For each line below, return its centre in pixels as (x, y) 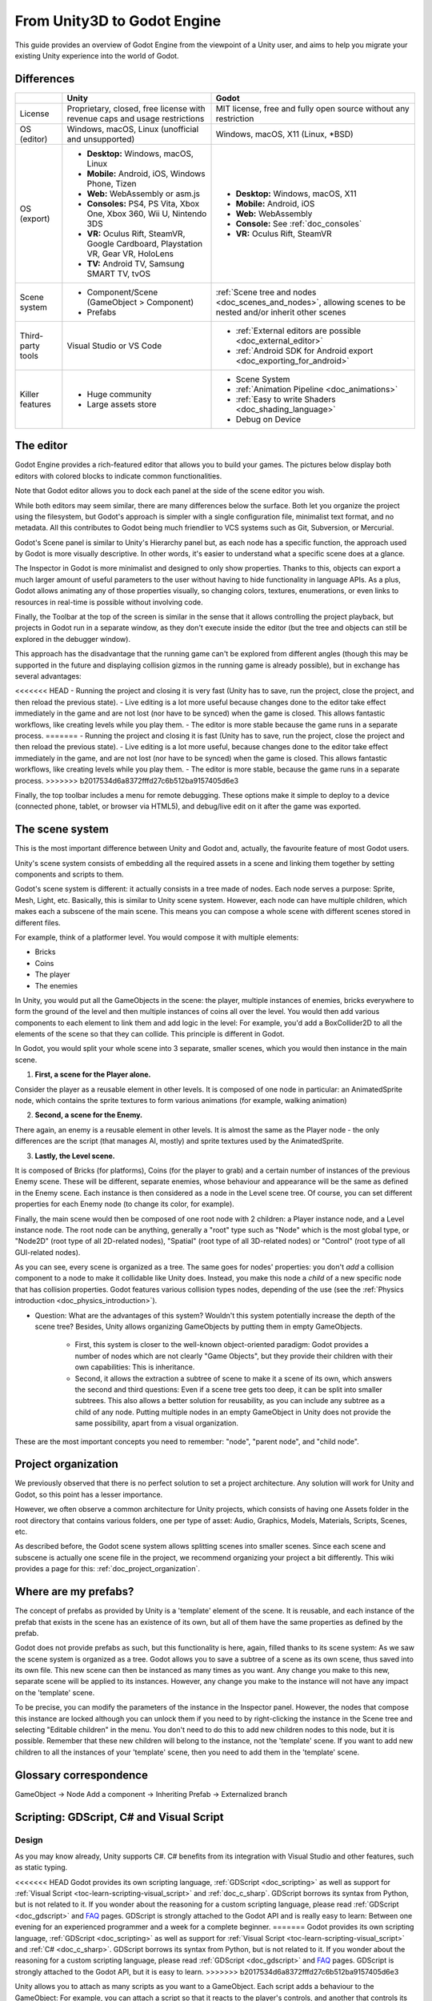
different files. (38, 922)
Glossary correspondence (81, 1775)
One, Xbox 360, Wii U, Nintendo (147, 214)
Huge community (119, 394)
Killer (29, 394)
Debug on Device (268, 419)
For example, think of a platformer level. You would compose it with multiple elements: (157, 937)
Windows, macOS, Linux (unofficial (133, 129)
